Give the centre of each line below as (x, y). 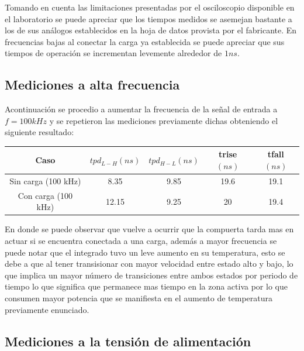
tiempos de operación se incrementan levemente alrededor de (113, 53)
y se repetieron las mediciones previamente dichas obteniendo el (164, 120)
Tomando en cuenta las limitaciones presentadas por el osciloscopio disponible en (150, 7)
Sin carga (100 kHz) (45, 180)
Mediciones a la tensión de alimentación (128, 341)
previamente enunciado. (47, 309)
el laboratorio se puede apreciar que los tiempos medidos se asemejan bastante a (148, 18)
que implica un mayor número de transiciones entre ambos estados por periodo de (151, 275)
